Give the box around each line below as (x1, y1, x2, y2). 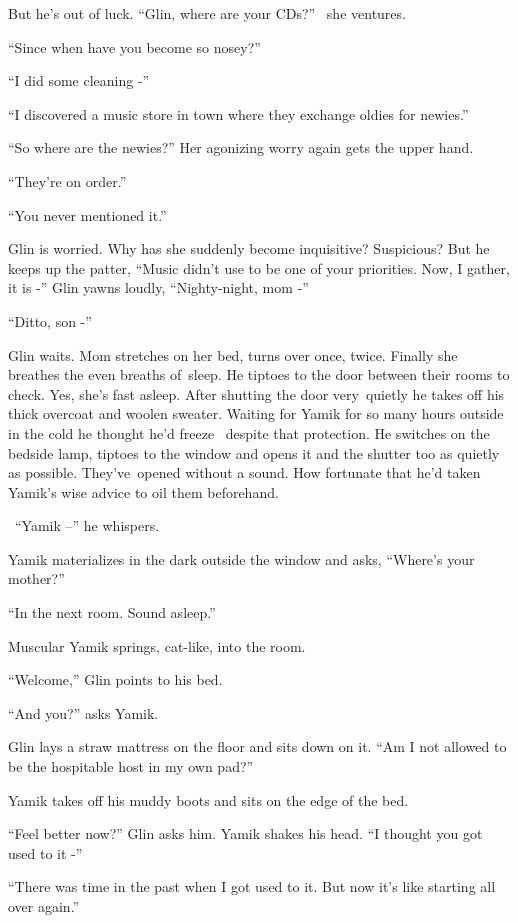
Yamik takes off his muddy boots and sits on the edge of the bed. (8, 789, 409, 810)
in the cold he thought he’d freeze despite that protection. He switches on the (8, 422, 490, 443)
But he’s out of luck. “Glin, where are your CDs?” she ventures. (8, 3, 406, 23)
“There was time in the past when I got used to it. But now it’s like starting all (8, 876, 496, 897)
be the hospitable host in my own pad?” (8, 756, 254, 777)
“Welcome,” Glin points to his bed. (8, 669, 223, 690)
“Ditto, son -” (8, 310, 92, 331)
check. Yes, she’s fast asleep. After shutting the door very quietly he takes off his (8, 383, 505, 404)
